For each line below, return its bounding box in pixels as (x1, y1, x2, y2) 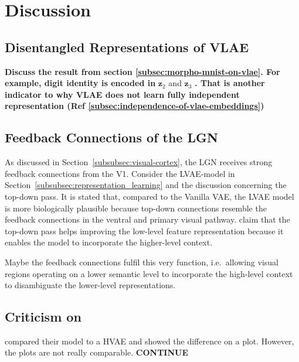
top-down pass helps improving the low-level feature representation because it (5, 224, 284, 237)
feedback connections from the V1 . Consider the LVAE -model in (5, 167, 235, 179)
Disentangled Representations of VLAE (5, 37, 249, 56)
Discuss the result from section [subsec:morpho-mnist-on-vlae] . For (5, 65, 280, 77)
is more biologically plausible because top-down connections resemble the (5, 202, 267, 214)
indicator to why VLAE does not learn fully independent (5, 88, 240, 100)
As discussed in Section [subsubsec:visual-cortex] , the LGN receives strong (5, 156, 273, 168)
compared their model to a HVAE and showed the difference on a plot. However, (5, 334, 294, 347)
